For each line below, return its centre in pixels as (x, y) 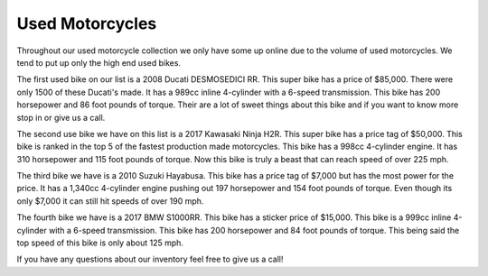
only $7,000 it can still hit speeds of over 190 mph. (110, 201)
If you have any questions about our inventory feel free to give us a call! (150, 259)
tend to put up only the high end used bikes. (99, 62)
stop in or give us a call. (61, 117)
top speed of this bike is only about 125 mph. (100, 243)
